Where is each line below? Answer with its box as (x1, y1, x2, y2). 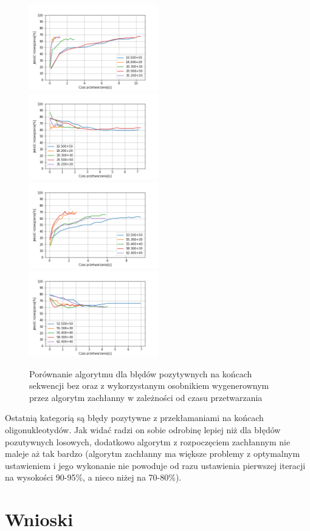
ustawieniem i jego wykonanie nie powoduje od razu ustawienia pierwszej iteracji (5, 459, 306, 471)
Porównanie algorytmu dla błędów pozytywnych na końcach (29, 367, 252, 380)
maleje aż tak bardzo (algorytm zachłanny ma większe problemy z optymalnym (5, 447, 300, 460)
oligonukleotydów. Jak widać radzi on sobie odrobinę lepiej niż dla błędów (5, 423, 281, 436)
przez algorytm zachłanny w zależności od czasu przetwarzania (29, 391, 263, 403)
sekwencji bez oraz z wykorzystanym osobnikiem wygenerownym (29, 379, 269, 392)
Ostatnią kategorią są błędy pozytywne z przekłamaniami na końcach (5, 411, 264, 424)
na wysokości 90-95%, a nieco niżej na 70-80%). (5, 471, 182, 484)
